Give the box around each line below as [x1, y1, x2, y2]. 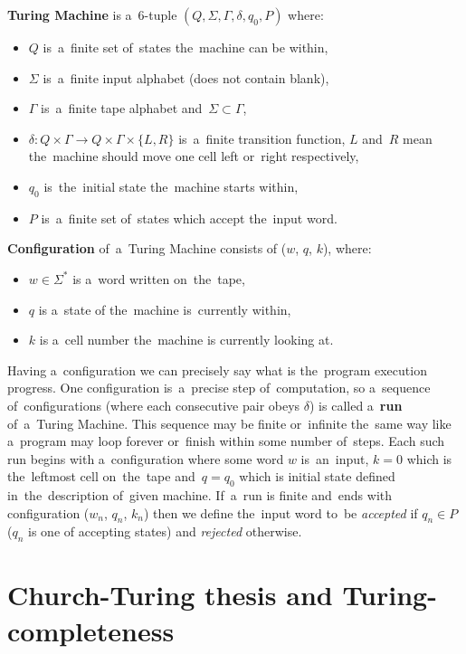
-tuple [144, 5, 177, 24]
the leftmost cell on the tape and [7, 467, 195, 486]
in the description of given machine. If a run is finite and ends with [7, 486, 393, 505]
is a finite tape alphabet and [41, 99, 203, 118]
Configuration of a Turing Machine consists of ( [7, 239, 287, 258]
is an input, [300, 449, 369, 468]
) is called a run [309, 395, 403, 414]
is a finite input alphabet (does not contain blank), [43, 68, 329, 87]
